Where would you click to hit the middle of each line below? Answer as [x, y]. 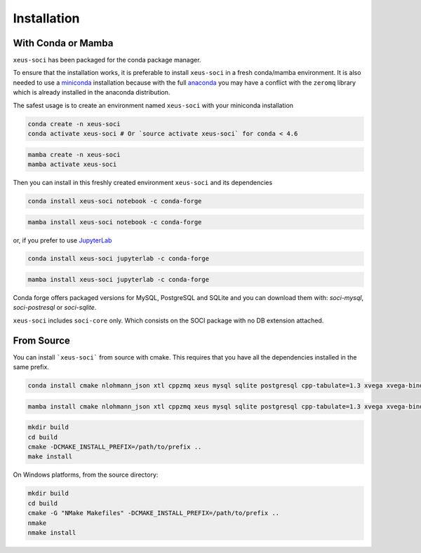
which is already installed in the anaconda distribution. [92, 93]
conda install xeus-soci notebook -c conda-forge [115, 201]
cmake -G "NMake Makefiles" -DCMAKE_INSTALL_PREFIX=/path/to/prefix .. [154, 513]
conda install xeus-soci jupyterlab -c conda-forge [119, 259]
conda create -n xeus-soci [74, 124]
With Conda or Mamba [63, 43]
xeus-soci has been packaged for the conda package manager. [107, 60]
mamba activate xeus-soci [72, 164]
